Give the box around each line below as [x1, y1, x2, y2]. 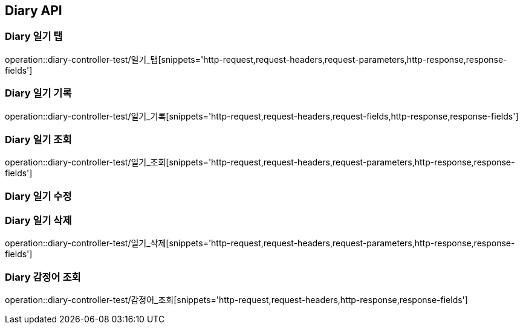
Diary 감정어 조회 [5, 270, 81, 283]
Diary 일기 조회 [5, 133, 72, 145]
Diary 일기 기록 [5, 87, 72, 100]
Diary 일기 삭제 [5, 214, 72, 227]
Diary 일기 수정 [5, 190, 72, 202]
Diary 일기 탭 [5, 30, 63, 43]
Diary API [5, 3, 62, 18]
